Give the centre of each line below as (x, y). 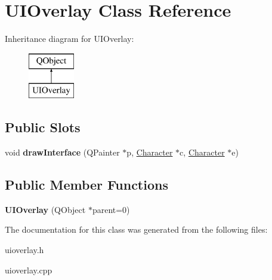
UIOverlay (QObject (45, 209)
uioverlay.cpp (29, 270)
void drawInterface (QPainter (62, 152)
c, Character (202, 152)
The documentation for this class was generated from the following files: (136, 229)
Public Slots (43, 127)
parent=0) (111, 209)
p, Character (150, 152)
